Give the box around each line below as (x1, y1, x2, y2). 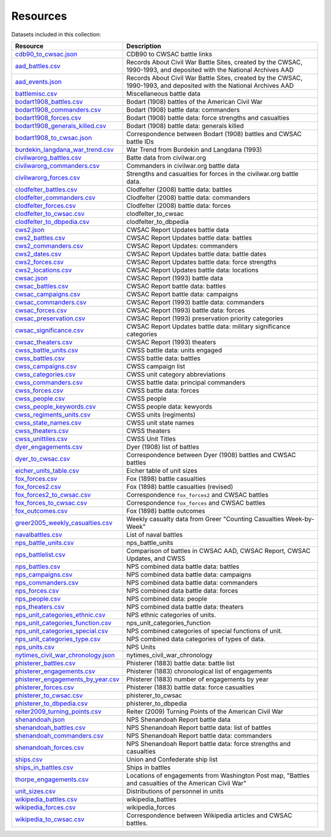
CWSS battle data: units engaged (126, 345, 223, 354)
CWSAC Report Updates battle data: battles (126, 233, 253, 242)
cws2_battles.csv (15, 233, 66, 242)
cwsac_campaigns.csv (15, 290, 81, 298)
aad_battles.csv (15, 61, 61, 70)
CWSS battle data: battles (126, 353, 200, 362)
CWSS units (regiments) (126, 410, 196, 418)
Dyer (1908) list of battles (126, 442, 199, 451)
